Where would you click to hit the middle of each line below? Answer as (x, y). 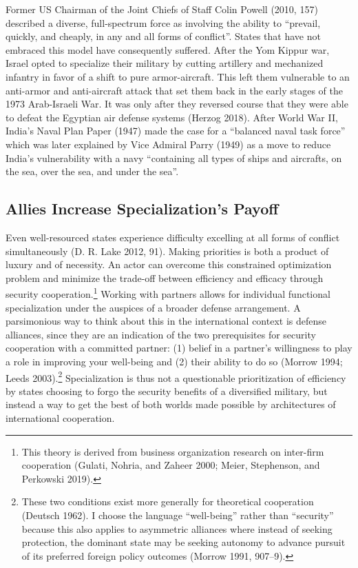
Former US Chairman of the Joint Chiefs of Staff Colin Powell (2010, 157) (162, 9)
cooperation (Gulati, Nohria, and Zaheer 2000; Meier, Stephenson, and (171, 465)
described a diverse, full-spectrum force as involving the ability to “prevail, (163, 22)
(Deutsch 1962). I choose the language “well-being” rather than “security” (178, 515)
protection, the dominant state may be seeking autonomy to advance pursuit (183, 542)
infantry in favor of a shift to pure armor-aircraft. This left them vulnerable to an (178, 76)
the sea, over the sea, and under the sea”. (92, 171)
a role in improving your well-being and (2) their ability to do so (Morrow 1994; (174, 361)
